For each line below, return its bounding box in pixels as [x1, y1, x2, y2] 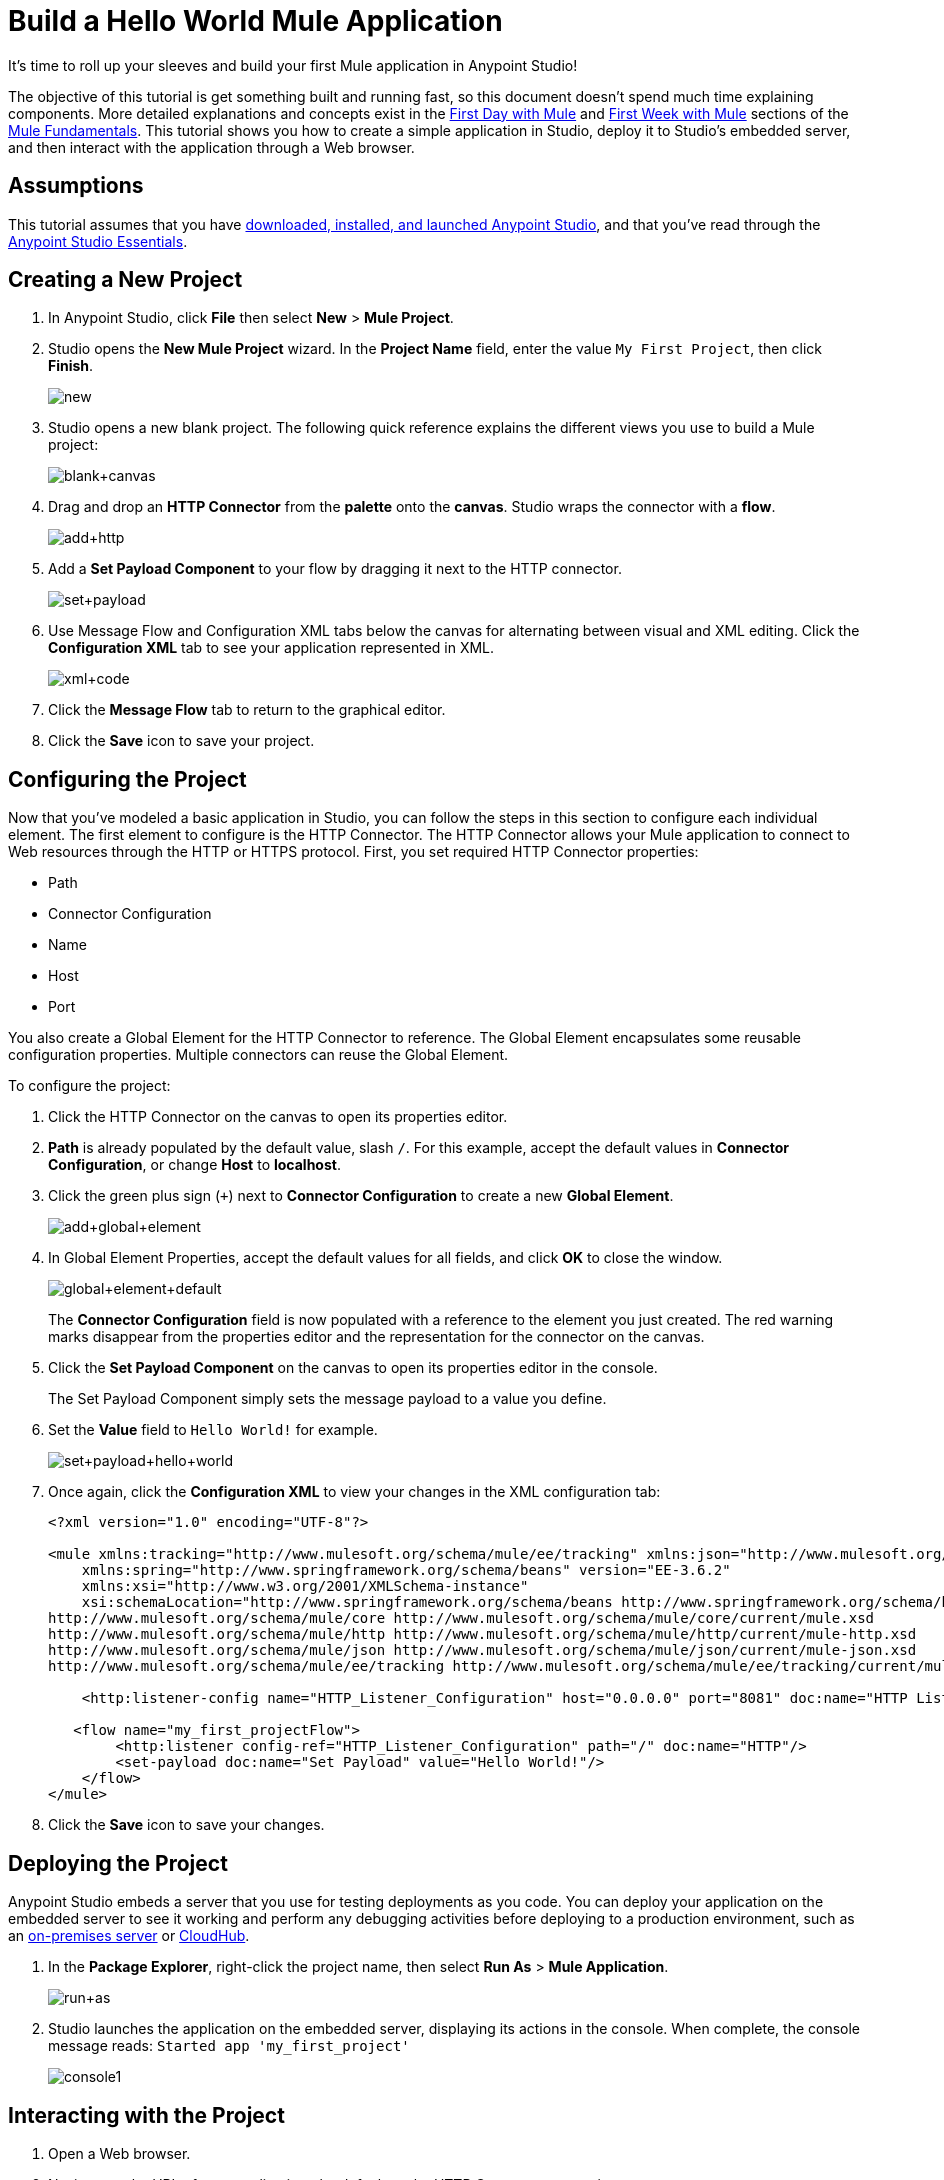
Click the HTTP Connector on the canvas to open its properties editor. [48, 1108, 508, 1126]
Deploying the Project [8, 1850, 228, 1876]
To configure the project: [8, 1077, 171, 1095]
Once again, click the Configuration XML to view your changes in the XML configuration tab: [48, 1483, 661, 1501]
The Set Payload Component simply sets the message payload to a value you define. [48, 1390, 607, 1408]
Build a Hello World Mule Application [8, 4, 503, 38]
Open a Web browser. [48, 2144, 191, 2162]
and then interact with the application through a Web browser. [8, 138, 415, 156]
